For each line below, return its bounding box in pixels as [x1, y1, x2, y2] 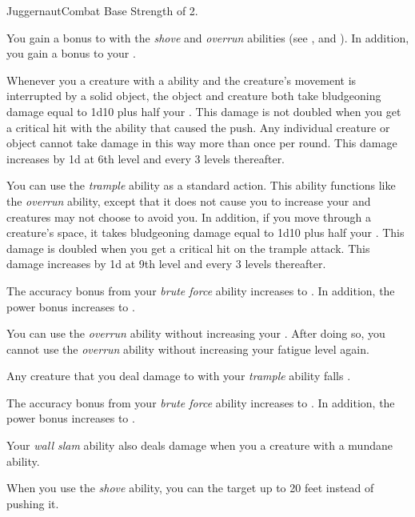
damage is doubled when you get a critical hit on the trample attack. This [6, 239, 370, 256]
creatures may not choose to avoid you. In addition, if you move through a [6, 208, 372, 225]
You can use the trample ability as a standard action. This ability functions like [6, 177, 396, 194]
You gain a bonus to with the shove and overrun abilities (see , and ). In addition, [6, 29, 409, 46]
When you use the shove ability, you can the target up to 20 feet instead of [6, 479, 374, 496]
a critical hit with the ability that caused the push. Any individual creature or [6, 118, 390, 135]
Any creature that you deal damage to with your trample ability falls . [6, 367, 351, 384]
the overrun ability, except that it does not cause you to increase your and [6, 192, 371, 209]
